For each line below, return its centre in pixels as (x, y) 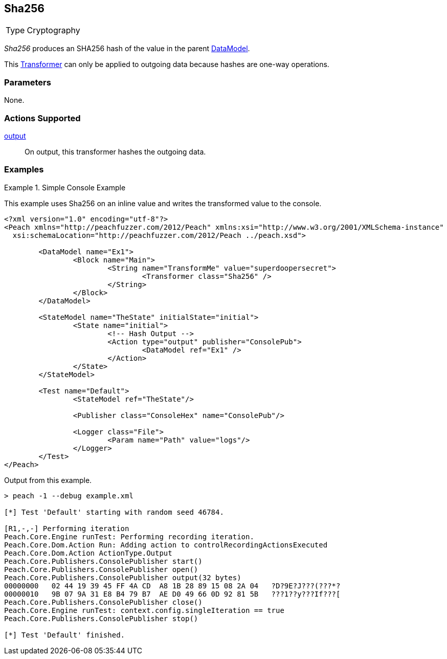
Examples (24, 170)
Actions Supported (42, 118)
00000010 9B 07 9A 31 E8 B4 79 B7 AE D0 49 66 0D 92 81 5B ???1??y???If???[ (172, 594)
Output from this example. (48, 480)
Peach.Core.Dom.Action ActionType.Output (88, 553)
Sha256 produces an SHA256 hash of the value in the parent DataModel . (127, 49)
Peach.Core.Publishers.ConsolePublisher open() (101, 569)
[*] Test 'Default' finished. (65, 635)
